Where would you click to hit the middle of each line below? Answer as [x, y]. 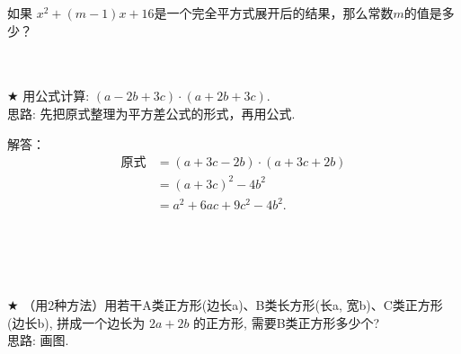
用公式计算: [56, 96]
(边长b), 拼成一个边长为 [76, 322]
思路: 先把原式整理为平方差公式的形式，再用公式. [151, 113]
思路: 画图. [38, 340]
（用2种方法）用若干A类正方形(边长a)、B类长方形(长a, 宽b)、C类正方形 [233, 305]
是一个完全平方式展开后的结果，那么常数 [274, 13]
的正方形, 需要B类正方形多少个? [287, 322]
